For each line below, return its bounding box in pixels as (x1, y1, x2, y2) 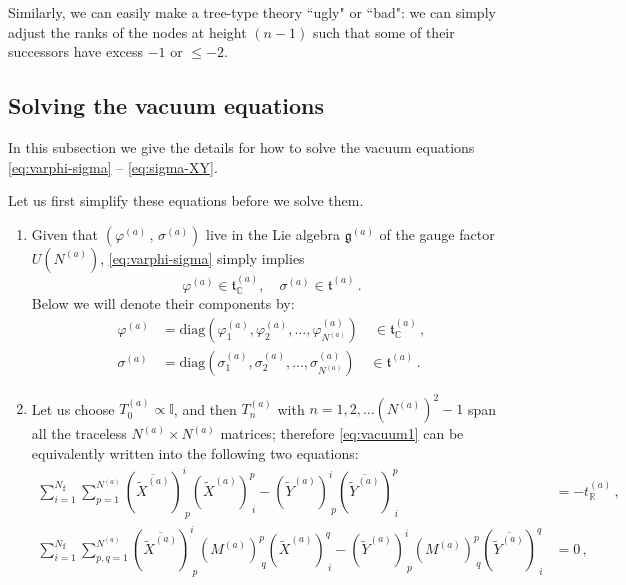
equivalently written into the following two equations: (31, 442, 359, 463)
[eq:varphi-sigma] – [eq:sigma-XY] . (8, 156, 218, 177)
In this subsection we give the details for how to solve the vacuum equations (8, 136, 475, 157)
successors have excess (8, 41, 143, 62)
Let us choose (31, 398, 115, 419)
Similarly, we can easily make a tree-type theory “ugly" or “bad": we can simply (8, 2, 496, 22)
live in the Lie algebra (206, 223, 341, 244)
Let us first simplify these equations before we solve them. (8, 190, 364, 211)
